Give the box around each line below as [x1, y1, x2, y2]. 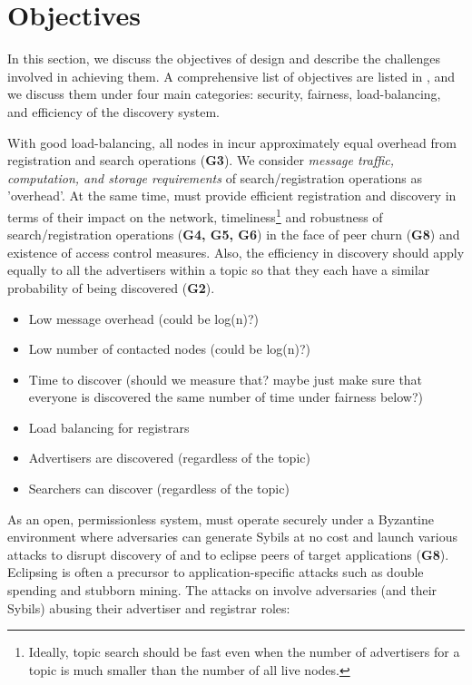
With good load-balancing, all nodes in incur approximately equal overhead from [7, 132, 457, 152]
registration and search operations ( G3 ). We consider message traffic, [7, 151, 395, 170]
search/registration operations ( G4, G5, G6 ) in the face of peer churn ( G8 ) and [7, 225, 460, 244]
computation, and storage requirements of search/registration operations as [7, 168, 422, 187]
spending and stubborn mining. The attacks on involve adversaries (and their [7, 581, 438, 600]
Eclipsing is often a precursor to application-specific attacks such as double [7, 563, 424, 582]
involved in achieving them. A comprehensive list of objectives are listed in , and [7, 66, 456, 85]
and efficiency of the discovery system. [7, 102, 220, 121]
